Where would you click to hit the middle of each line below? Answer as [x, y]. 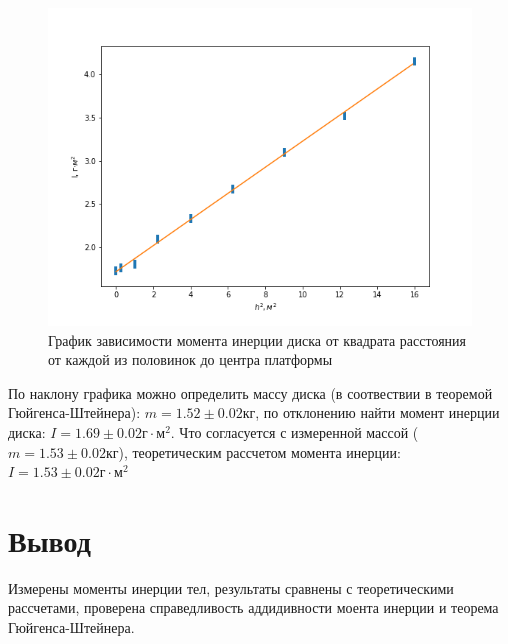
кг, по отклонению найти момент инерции [371, 412]
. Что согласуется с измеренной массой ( [294, 431]
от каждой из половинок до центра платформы [190, 359]
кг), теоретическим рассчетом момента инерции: [253, 451]
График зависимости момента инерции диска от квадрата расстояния [257, 339]
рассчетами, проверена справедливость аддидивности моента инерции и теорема [253, 607]
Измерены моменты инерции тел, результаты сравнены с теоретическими [231, 587]
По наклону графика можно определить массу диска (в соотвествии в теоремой [250, 392]
